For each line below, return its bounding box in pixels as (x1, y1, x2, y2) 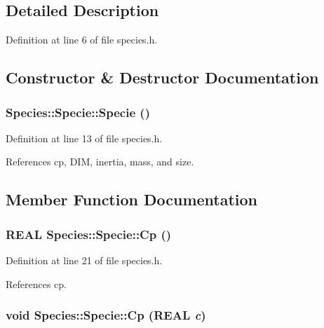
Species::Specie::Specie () (6, 103, 150, 121)
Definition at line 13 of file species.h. (6, 130, 163, 145)
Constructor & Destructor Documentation (6, 67, 319, 88)
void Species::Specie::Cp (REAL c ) (6, 306, 206, 324)
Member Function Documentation (6, 189, 258, 210)
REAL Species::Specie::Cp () (6, 225, 172, 242)
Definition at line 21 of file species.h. (6, 252, 163, 267)
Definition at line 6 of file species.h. (6, 32, 158, 47)
